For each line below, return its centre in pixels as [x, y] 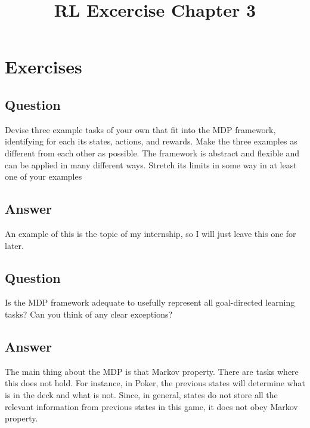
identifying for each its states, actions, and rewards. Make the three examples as [151, 141]
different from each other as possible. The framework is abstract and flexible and [152, 153]
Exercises [44, 67]
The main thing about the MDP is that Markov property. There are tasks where [152, 371]
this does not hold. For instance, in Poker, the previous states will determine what [155, 383]
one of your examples [44, 176]
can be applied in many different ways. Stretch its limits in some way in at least [151, 164]
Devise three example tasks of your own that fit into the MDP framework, [140, 129]
